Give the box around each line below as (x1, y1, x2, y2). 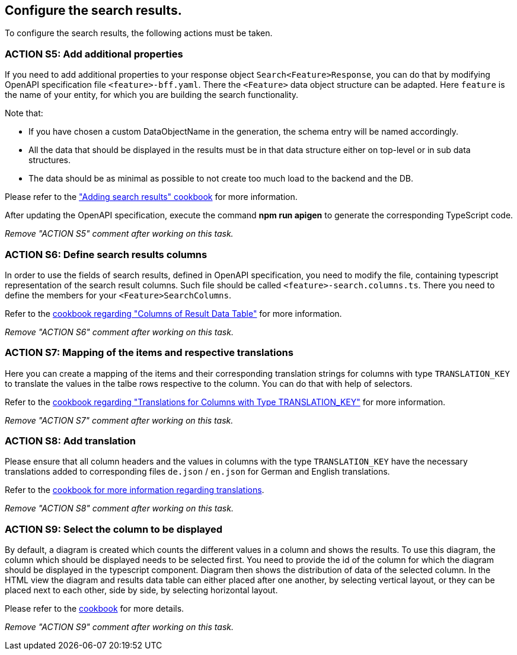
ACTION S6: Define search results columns (5, 248, 208, 260)
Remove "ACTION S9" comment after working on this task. (5, 622, 234, 632)
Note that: (5, 108, 43, 119)
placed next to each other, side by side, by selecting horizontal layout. (5, 585, 278, 596)
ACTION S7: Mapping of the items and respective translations (5, 346, 293, 359)
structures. (28, 155, 71, 166)
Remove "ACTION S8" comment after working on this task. (5, 503, 234, 514)
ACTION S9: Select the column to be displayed (5, 523, 223, 535)
